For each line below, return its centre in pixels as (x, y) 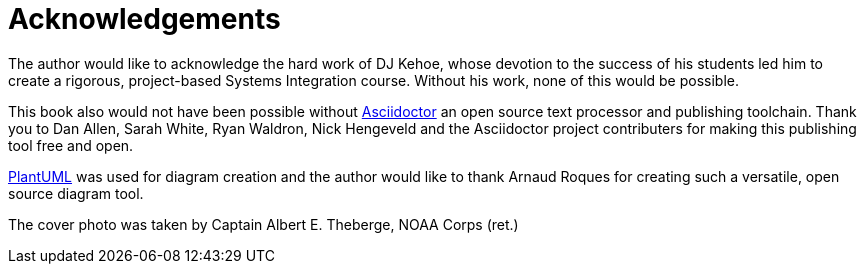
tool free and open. (71, 145)
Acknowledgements (144, 19)
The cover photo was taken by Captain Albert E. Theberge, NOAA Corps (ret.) (263, 224)
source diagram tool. (76, 193)
